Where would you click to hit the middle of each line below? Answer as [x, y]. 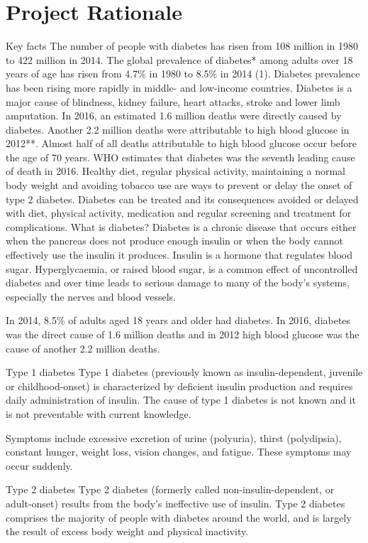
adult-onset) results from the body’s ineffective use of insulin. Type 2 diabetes [175, 503]
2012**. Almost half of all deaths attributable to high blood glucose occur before [182, 143]
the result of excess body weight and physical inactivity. [127, 531]
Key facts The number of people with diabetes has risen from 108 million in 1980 [182, 46]
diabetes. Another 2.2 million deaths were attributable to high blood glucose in [178, 129]
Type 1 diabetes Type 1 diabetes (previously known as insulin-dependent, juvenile [184, 372]
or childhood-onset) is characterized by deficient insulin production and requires [179, 386]
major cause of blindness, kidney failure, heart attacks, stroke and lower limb [173, 101]
